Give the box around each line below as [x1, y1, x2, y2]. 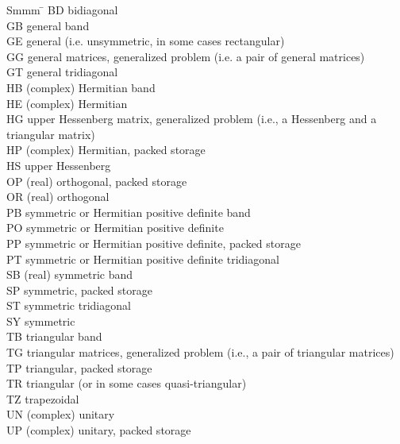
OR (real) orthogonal [6, 188, 110, 205]
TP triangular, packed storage [6, 359, 152, 376]
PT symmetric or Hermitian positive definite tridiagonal [6, 250, 279, 267]
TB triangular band [6, 328, 102, 345]
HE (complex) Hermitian [6, 95, 128, 111]
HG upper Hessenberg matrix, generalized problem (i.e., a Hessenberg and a [6, 110, 377, 127]
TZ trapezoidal [6, 390, 79, 407]
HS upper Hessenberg [6, 156, 111, 173]
